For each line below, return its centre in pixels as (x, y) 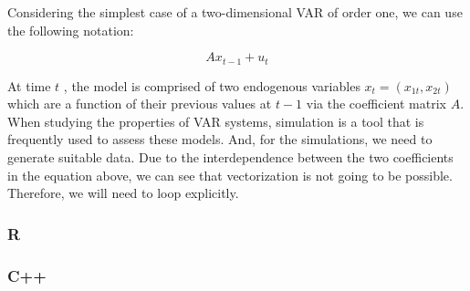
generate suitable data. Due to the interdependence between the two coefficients (230, 157)
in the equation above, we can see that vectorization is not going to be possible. (230, 175)
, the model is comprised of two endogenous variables (212, 85)
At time (29, 85)
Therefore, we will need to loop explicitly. (123, 193)
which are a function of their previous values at (140, 104)
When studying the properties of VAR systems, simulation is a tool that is (216, 121)
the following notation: (71, 30)
